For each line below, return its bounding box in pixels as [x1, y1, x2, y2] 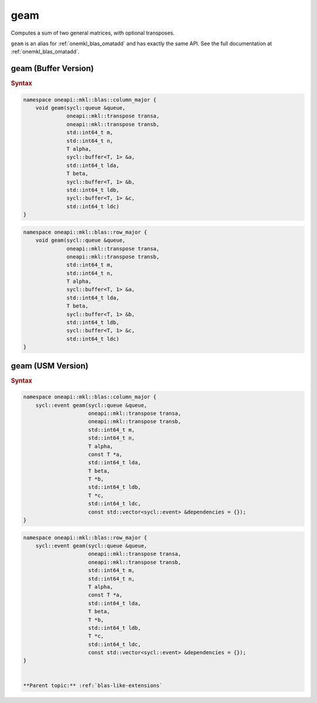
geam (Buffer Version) [11, 63, 94, 73]
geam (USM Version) [11, 361, 89, 371]
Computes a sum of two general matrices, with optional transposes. [11, 29, 175, 36]
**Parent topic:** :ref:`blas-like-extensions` [23, 682, 163, 689]
